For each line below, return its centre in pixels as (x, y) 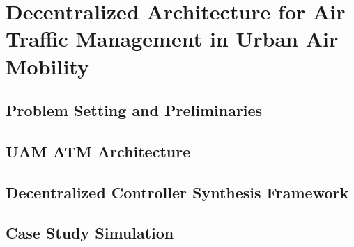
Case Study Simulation (90, 233)
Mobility (47, 66)
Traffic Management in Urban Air (172, 39)
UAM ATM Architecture (98, 151)
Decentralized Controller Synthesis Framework (177, 192)
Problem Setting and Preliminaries (134, 110)
